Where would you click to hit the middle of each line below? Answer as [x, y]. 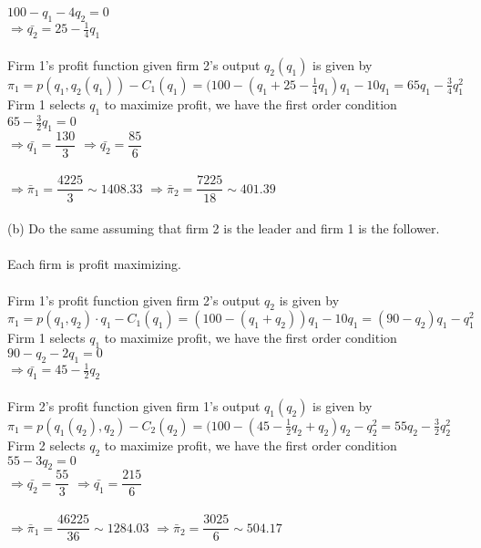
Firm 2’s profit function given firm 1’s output [134, 405]
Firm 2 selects [46, 445]
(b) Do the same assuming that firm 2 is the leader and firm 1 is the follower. [224, 228]
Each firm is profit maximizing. [94, 264]
